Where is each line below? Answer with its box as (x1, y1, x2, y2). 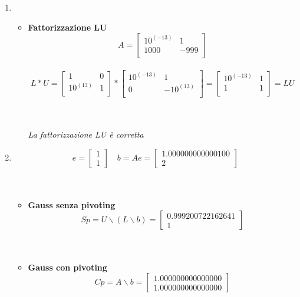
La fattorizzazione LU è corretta (28, 128, 144, 140)
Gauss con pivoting (28, 261, 107, 273)
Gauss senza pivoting (28, 198, 116, 211)
